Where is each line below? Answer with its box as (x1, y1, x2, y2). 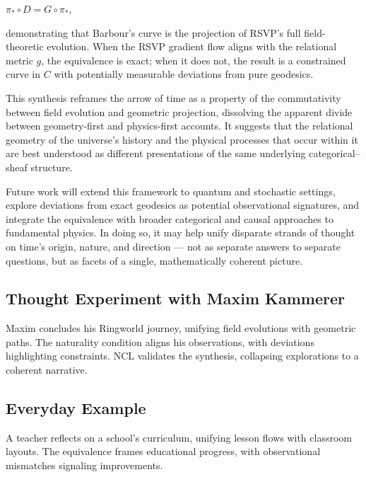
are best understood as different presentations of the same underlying (6, 146, 306, 161)
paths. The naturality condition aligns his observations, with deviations (6, 334, 314, 349)
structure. (30, 159, 73, 174)
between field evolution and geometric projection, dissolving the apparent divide (6, 104, 353, 119)
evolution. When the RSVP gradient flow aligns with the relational (47, 39, 337, 54)
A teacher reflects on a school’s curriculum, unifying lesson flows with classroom (6, 430, 352, 444)
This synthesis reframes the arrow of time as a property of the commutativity (6, 90, 341, 105)
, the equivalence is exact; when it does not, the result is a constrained (41, 52, 346, 67)
